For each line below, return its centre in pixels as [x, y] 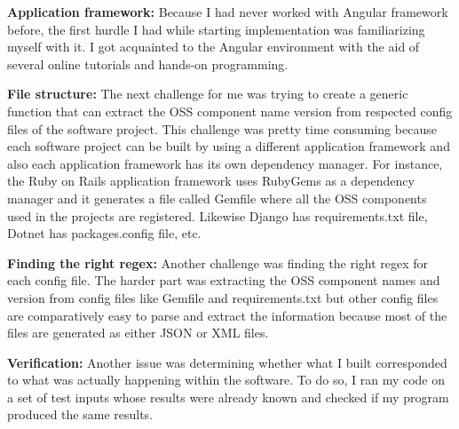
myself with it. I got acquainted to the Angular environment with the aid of [214, 47]
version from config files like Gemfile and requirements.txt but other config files [223, 297]
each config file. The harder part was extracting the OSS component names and [224, 280]
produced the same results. [80, 414]
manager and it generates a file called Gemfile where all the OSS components [217, 198]
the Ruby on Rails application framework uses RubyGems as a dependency [211, 181]
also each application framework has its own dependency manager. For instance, [225, 163]
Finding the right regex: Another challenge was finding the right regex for [218, 262]
